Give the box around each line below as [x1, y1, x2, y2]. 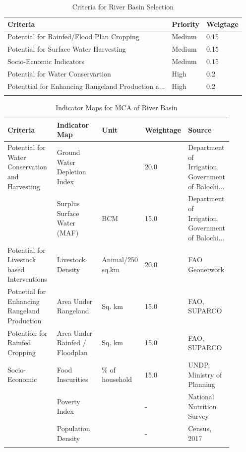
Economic [7, 374, 37, 384]
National [188, 391, 214, 401]
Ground [57, 147, 80, 157]
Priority [172, 18, 200, 29]
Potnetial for [7, 286, 46, 297]
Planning [188, 379, 215, 389]
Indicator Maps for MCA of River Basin [56, 102, 178, 113]
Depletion [57, 166, 86, 177]
